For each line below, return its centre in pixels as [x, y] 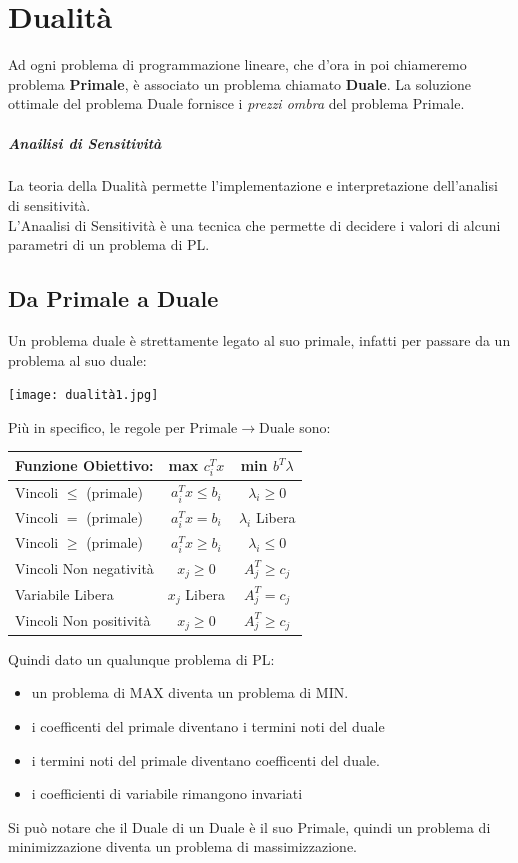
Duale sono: [294, 426]
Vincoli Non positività [83, 620]
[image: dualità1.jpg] [83, 395]
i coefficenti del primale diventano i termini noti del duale [208, 726]
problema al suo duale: [77, 359]
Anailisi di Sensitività [85, 142]
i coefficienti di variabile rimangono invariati [167, 793]
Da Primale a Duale [113, 298]
